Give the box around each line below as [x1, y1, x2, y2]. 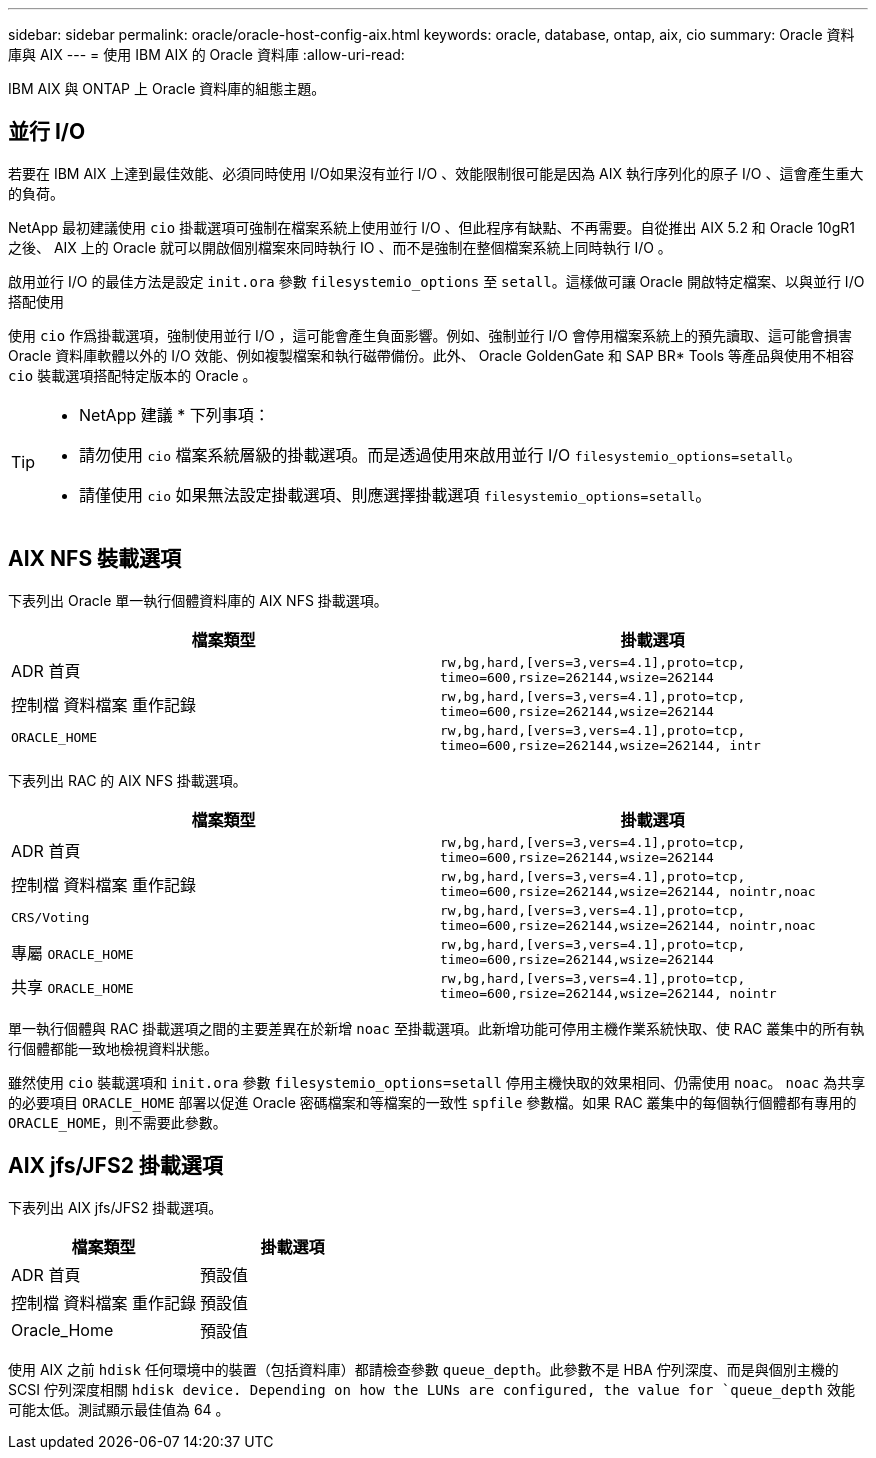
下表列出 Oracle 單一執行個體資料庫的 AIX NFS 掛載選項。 [8, 591, 388, 609]
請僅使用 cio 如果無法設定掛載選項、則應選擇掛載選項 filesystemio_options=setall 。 [79, 484, 712, 505]
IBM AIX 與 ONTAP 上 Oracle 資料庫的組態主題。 [8, 80, 326, 97]
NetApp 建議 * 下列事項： [79, 404, 270, 425]
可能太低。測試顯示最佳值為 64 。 [8, 1400, 230, 1418]
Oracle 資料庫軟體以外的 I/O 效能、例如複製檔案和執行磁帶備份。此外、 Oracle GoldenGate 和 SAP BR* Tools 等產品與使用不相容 [8, 346, 855, 364]
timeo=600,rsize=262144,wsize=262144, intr [440, 737, 761, 753]
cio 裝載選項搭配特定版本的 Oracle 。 [8, 366, 257, 384]
